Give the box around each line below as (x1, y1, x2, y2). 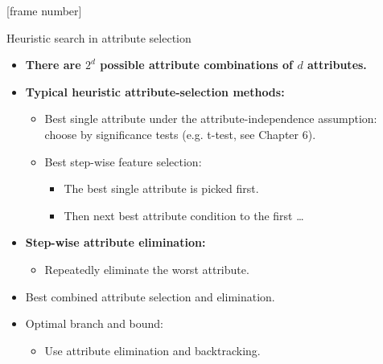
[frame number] (6, 2, 82, 18)
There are (25, 56, 81, 73)
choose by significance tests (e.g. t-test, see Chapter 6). (44, 125, 316, 142)
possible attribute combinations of (100, 56, 294, 73)
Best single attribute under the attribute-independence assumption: (44, 110, 377, 127)
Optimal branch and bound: (25, 315, 164, 332)
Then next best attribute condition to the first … (64, 207, 304, 223)
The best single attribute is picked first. (64, 180, 259, 197)
